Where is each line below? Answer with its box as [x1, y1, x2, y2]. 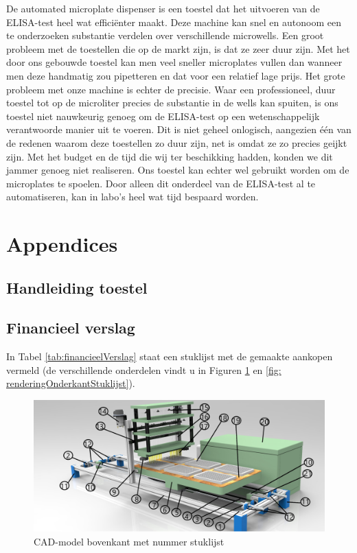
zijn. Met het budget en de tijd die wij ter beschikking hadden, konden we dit [6, 149, 333, 163]
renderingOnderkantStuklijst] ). [6, 376, 135, 390]
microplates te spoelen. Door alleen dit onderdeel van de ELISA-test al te [6, 176, 316, 190]
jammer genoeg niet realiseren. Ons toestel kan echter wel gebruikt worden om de [6, 163, 349, 177]
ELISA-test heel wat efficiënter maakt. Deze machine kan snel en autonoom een [6, 14, 341, 29]
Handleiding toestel [6, 276, 148, 298]
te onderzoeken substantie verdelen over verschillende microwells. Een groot [6, 28, 324, 43]
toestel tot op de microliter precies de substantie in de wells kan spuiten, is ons [6, 95, 338, 110]
